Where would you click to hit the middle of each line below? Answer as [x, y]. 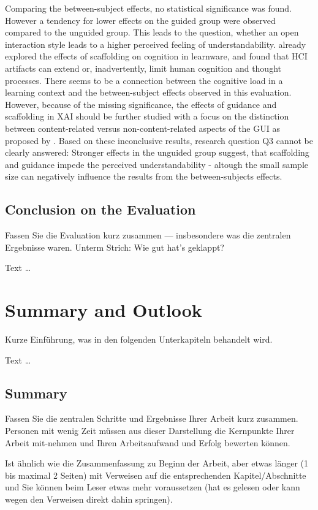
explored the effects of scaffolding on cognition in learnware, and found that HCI [156, 56]
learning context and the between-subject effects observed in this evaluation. [148, 92]
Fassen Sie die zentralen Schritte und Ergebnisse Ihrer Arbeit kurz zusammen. [152, 418]
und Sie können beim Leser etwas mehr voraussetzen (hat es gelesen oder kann [153, 487]
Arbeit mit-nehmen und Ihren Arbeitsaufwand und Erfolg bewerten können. [148, 442]
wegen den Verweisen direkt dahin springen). [89, 499]
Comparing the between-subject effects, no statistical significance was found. [148, 8]
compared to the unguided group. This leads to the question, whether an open [152, 32]
